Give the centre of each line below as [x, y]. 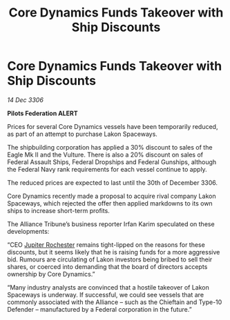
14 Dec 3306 [25, 100]
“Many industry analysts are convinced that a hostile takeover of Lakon [108, 287]
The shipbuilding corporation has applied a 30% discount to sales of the [110, 147]
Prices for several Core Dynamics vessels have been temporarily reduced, [113, 126]
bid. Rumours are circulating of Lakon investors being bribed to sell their [110, 259]
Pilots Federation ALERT [42, 113]
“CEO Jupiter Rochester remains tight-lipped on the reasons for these [106, 244]
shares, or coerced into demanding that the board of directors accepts [107, 266]
